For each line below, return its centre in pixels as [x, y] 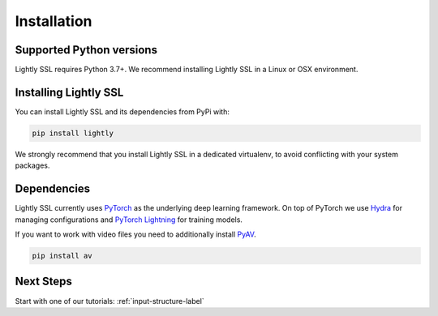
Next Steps [43, 282]
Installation [54, 21]
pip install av [62, 256]
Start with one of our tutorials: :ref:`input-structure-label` [109, 301]
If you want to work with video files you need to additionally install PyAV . [135, 234]
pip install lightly [73, 133]
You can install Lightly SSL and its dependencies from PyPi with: [122, 111]
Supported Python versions [86, 50]
